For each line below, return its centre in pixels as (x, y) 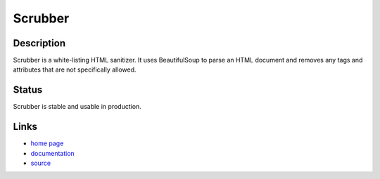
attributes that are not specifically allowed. (75, 69)
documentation (53, 153)
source (41, 163)
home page (47, 143)
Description (39, 43)
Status (28, 90)
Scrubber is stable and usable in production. (77, 107)
